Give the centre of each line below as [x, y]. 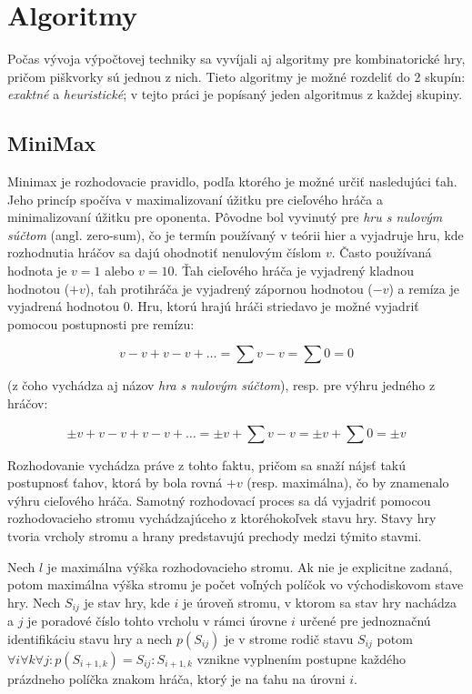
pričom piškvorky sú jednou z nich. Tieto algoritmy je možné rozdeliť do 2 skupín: [236, 76]
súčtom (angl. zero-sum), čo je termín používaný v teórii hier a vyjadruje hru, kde [236, 234]
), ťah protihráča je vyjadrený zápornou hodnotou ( [229, 288]
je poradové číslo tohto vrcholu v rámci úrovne [157, 621]
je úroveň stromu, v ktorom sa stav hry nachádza [319, 602]
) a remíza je [424, 288]
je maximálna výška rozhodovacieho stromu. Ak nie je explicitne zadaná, [250, 566]
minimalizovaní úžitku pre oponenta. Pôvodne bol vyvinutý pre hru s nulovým [225, 217]
